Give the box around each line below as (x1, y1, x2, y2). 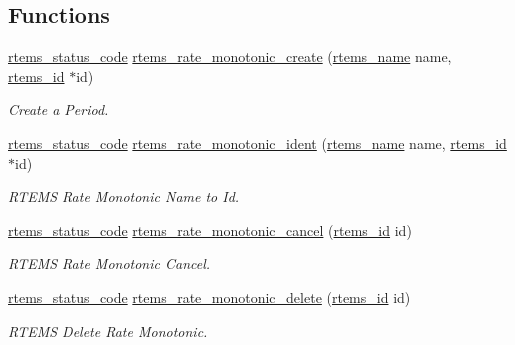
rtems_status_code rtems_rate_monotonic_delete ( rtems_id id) (8, 286, 411, 307)
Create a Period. (8, 99, 109, 120)
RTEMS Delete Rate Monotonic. (8, 320, 208, 341)
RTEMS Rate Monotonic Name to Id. (8, 186, 240, 207)
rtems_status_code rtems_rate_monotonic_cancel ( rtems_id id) (8, 219, 412, 240)
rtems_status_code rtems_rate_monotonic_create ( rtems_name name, (8, 46, 452, 67)
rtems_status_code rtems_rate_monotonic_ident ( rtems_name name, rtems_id (8, 132, 507, 153)
